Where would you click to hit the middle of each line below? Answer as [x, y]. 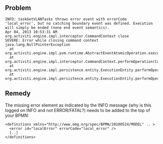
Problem [18, 8]
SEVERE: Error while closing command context [52, 40]
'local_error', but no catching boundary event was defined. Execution [79, 23]
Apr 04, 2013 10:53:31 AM [31, 32]
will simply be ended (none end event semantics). [57, 28]
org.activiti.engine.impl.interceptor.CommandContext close [67, 36]
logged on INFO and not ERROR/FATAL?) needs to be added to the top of [78, 110]
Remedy [18, 93]
